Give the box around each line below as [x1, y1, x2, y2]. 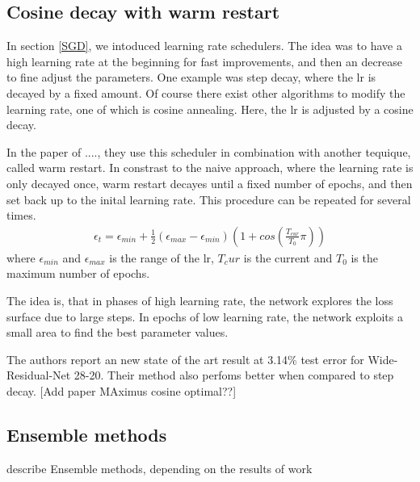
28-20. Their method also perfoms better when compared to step [73, 367, 394, 384]
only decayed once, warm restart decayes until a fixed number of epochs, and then [6, 174, 413, 191]
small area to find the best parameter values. [6, 324, 229, 341]
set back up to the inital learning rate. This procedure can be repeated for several [6, 191, 411, 207]
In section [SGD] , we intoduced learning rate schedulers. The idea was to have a [6, 37, 402, 54]
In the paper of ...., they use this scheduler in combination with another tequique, [6, 143, 411, 160]
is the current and [243, 249, 333, 266]
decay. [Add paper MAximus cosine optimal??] [6, 382, 237, 399]
